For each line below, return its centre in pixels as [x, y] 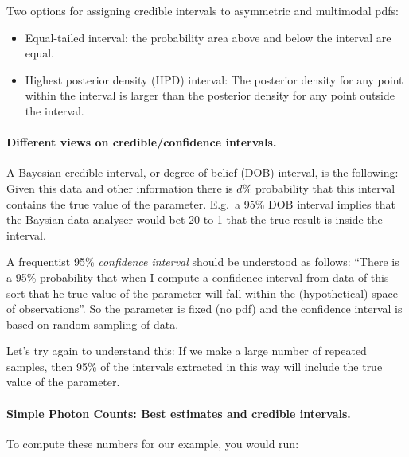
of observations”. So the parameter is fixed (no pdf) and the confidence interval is [204, 309]
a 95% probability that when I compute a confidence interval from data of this [198, 277]
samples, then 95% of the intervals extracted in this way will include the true [195, 366]
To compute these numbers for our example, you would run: [153, 443]
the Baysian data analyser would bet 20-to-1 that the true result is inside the [195, 219]
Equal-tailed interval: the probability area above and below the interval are [208, 37]
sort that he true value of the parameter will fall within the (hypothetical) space [202, 293]
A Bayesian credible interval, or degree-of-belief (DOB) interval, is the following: [203, 172]
